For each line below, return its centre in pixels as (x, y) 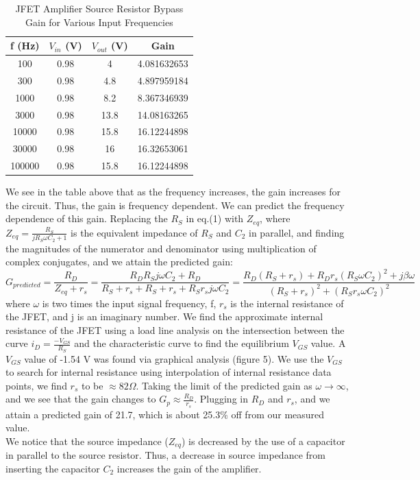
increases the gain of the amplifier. (189, 468)
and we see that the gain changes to (81, 399)
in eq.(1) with (215, 218)
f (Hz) (25, 46)
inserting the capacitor (53, 468)
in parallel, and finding (297, 232)
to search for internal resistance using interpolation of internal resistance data (169, 372)
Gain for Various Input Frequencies (99, 22)
